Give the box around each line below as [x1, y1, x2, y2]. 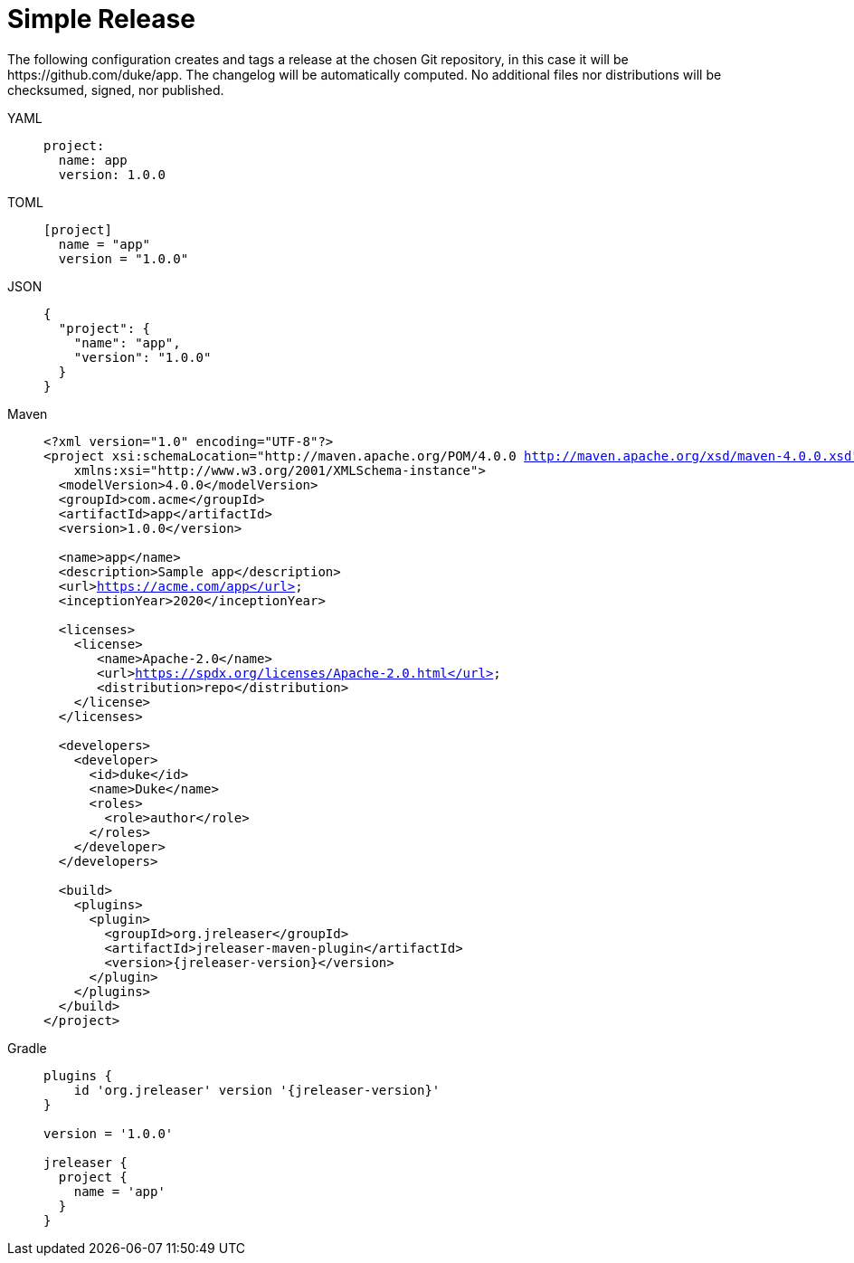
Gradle [7, 1040, 47, 1056]
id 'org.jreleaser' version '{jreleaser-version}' [73, 1082, 441, 1097]
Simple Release [7, 4, 195, 34]
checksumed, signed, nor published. [7, 81, 224, 98]
